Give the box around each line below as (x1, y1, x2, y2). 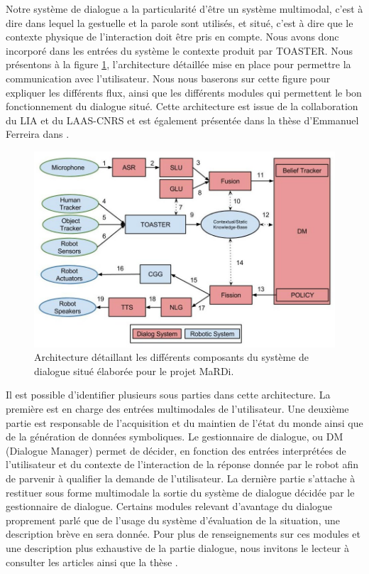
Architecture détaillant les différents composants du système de (34, 350, 309, 364)
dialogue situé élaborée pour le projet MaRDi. (34, 363, 234, 378)
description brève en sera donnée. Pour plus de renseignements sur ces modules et (6, 526, 360, 541)
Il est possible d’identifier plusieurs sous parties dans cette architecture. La (6, 387, 331, 402)
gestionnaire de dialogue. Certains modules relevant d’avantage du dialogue (6, 499, 333, 514)
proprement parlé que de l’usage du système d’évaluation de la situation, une (6, 512, 340, 527)
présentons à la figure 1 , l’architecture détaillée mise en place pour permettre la (6, 57, 351, 72)
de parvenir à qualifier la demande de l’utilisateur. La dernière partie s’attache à (6, 470, 356, 485)
